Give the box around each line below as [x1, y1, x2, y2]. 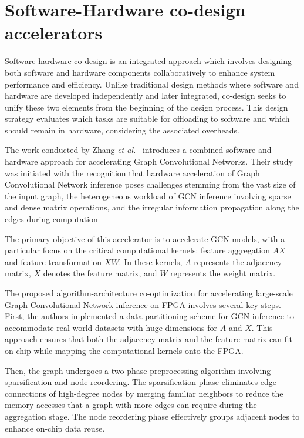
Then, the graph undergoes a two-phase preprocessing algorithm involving [5, 364, 271, 376]
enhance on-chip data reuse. [5, 422, 105, 434]
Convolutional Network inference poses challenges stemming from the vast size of [5, 178, 296, 190]
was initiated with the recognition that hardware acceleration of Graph [5, 166, 260, 179]
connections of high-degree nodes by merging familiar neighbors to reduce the [5, 387, 283, 399]
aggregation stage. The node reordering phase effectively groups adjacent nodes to [5, 410, 300, 422]
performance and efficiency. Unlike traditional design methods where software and [5, 78, 299, 90]
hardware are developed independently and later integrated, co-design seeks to [5, 89, 286, 102]
